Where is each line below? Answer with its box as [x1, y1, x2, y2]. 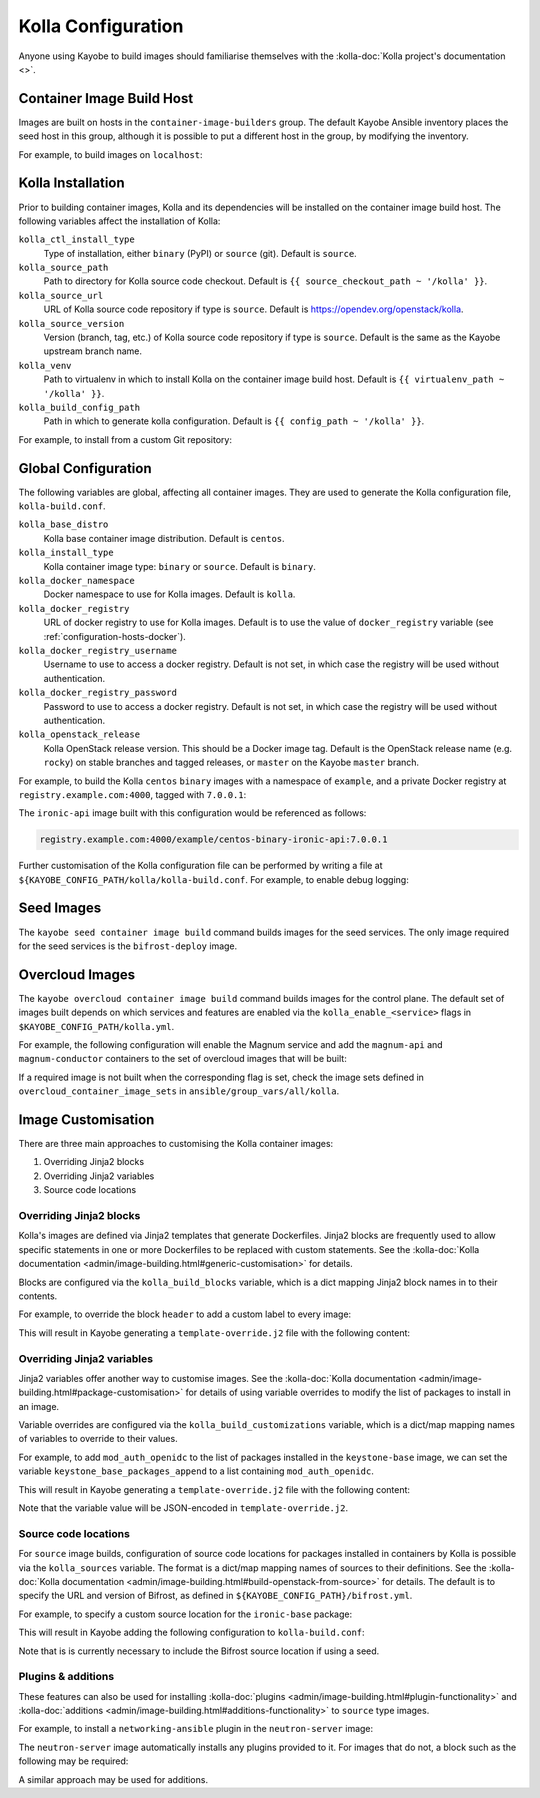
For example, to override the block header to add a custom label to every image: [18, 1308, 352, 1320]
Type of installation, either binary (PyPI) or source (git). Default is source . [43, 247, 357, 259]
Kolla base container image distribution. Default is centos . [43, 532, 285, 544]
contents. [18, 1290, 58, 1302]
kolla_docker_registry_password [18, 687, 177, 699]
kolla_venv [18, 360, 72, 371]
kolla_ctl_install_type [18, 234, 135, 245]
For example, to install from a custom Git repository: [18, 433, 232, 445]
